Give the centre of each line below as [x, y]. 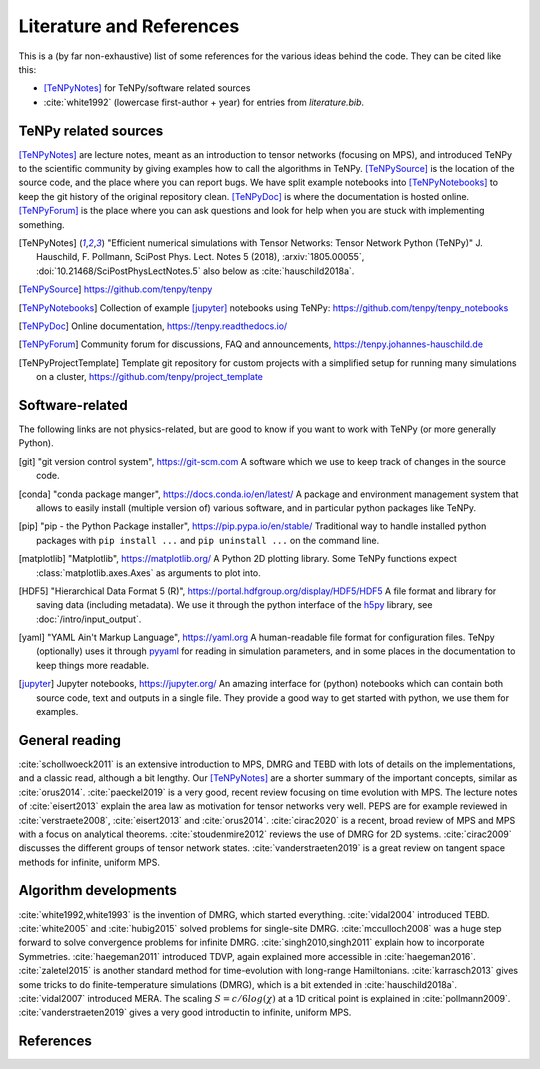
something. [41, 224]
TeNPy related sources [91, 130]
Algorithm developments [97, 890]
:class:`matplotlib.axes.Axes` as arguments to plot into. [149, 572]
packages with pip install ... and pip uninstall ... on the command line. [208, 540]
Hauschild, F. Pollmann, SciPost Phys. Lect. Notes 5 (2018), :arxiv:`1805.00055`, [200, 257]
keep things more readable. [93, 665]
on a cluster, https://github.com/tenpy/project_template [150, 377]
